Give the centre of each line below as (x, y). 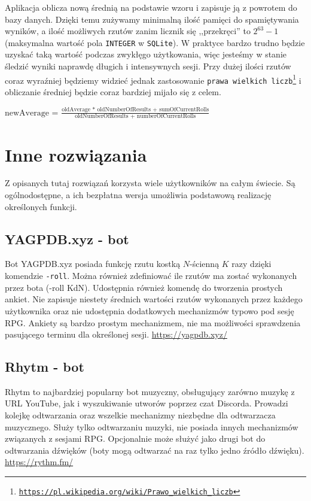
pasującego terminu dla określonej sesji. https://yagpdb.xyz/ (116, 334)
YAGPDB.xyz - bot (67, 239)
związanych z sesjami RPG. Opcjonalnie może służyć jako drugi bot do (135, 438)
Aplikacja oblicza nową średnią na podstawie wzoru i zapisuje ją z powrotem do (151, 7)
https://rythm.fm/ (39, 462)
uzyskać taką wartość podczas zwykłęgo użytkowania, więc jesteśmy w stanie (146, 54)
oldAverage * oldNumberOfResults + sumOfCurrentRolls (135, 110)
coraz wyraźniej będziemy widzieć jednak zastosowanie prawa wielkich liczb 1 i (153, 79)
